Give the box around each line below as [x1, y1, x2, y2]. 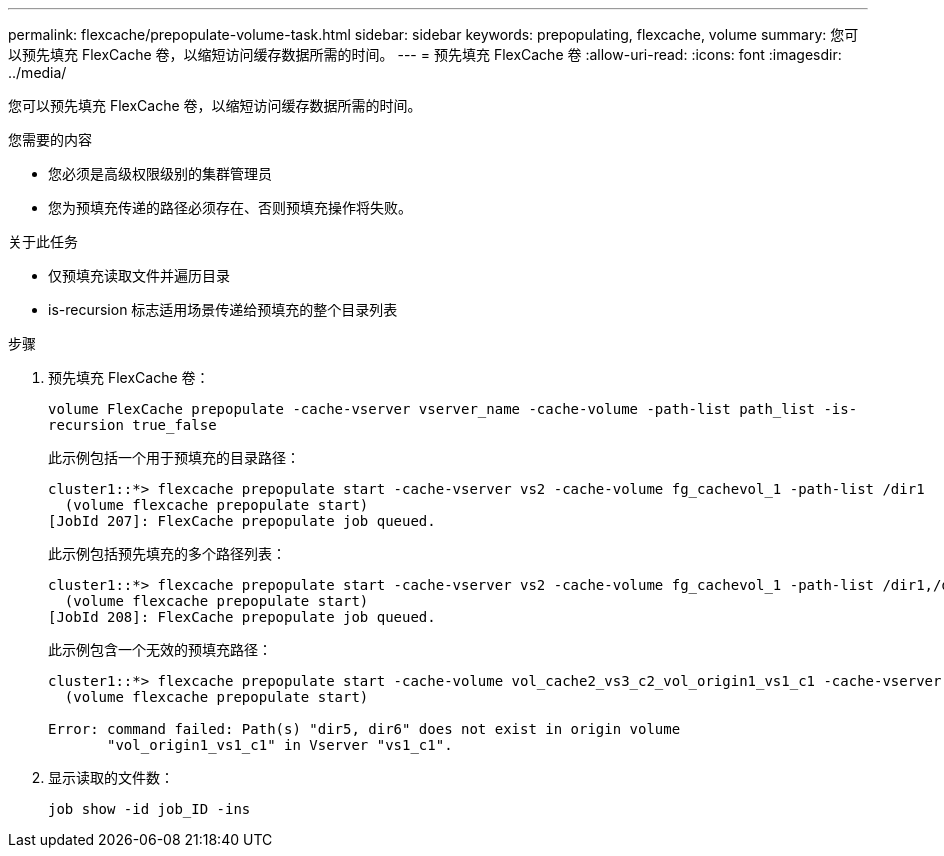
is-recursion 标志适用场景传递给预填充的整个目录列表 [48, 301, 398, 318]
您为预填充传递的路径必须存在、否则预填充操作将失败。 [48, 199, 412, 216]
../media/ [8, 64, 67, 81]
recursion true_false [48, 417, 217, 433]
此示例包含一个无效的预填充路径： [48, 641, 272, 658]
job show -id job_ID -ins [48, 801, 251, 817]
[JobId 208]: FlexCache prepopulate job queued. [48, 609, 436, 625]
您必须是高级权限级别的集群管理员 [48, 165, 272, 182]
